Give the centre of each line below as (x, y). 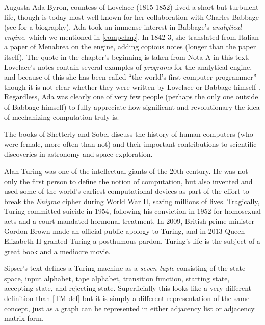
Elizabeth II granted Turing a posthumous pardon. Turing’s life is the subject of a (132, 241)
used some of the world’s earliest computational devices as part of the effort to (127, 191)
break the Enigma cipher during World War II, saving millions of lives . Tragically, (132, 201)
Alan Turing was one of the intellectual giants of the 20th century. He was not (126, 171)
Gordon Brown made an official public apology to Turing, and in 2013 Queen (125, 231)
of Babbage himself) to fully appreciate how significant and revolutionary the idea (132, 106)
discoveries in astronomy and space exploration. (78, 154)
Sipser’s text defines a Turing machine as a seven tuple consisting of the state (125, 268)
